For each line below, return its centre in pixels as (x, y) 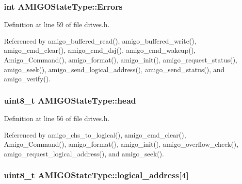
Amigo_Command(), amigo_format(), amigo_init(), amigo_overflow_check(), (121, 144)
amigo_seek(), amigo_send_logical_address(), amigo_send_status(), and (114, 69)
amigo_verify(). (27, 79)
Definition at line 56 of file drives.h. (57, 118)
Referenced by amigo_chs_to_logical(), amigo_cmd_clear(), (95, 134)
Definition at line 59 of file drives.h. (57, 24)
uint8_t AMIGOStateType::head (70, 100)
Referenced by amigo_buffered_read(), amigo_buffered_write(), (100, 40)
